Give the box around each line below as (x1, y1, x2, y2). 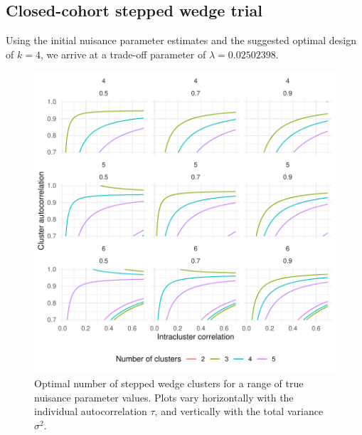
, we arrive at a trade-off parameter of (40, 46, 206, 61)
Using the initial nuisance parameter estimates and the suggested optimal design (6, 33, 356, 48)
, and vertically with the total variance (154, 404, 324, 419)
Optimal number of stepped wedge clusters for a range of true (34, 375, 304, 390)
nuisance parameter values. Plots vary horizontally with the (34, 389, 294, 404)
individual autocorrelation (34, 404, 147, 419)
